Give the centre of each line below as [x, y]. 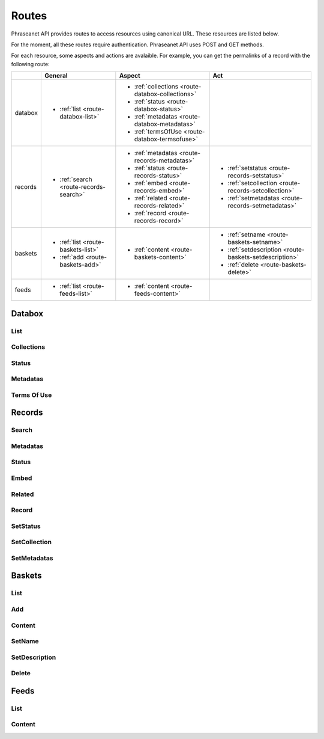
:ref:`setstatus [247, 168]
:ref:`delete [243, 265]
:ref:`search [76, 179]
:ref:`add [72, 257]
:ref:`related [151, 198]
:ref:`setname [247, 235]
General [56, 76]
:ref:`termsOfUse [158, 132]
